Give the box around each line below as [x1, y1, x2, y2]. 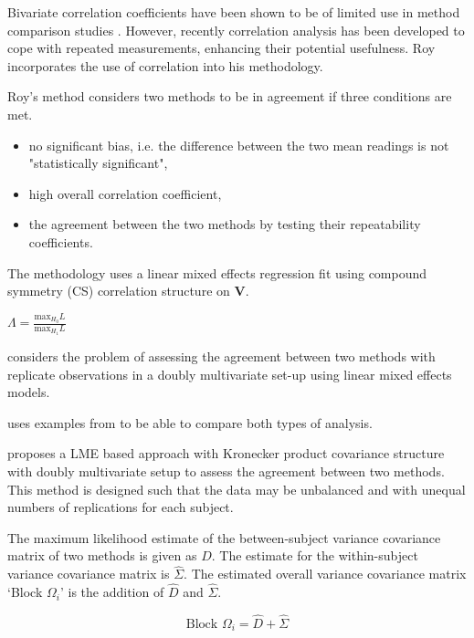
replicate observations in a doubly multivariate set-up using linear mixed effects [7, 364, 452, 383]
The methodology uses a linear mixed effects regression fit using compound [7, 263, 427, 282]
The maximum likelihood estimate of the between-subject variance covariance [7, 528, 441, 547]
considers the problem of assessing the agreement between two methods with [7, 347, 436, 366]
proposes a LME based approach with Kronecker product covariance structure [7, 444, 445, 463]
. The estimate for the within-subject [211, 546, 418, 565]
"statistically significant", [28, 153, 168, 173]
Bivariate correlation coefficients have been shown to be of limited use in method [7, 3, 460, 21]
